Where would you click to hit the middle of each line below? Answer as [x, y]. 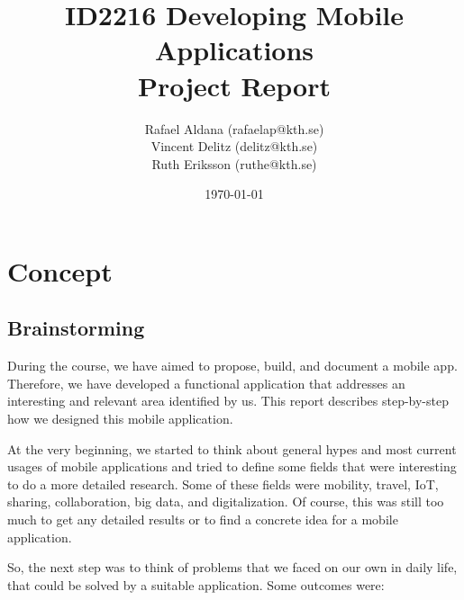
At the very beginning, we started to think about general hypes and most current [232, 448]
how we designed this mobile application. [120, 419]
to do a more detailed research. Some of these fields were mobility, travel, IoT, [223, 484]
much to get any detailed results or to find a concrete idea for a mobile [203, 519]
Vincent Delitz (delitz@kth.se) [234, 146]
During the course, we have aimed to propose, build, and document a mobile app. [232, 366]
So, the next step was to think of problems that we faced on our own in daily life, [232, 567]
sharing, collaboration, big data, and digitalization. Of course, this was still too [226, 501]
